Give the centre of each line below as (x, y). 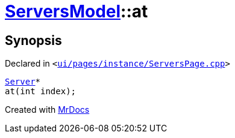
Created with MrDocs (47, 110)
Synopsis (33, 40)
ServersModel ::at (77, 11)
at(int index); (41, 91)
